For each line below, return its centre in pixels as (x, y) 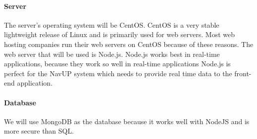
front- (243, 73)
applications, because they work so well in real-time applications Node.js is (117, 64)
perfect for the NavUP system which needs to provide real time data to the (118, 73)
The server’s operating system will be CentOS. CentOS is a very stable (112, 24)
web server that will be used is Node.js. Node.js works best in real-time (112, 54)
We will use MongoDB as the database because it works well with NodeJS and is (127, 121)
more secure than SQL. (39, 131)
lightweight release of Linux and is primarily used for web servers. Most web (119, 34)
